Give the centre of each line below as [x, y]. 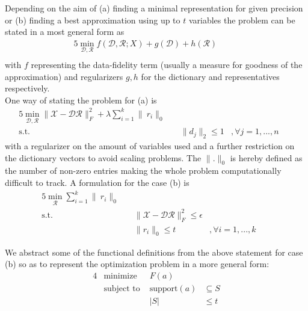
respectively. [27, 88]
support [164, 288]
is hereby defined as [266, 157]
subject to [122, 288]
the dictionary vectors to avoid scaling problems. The [103, 157]
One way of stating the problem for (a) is [81, 100]
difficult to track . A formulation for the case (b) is [97, 182]
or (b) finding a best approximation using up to [93, 20]
